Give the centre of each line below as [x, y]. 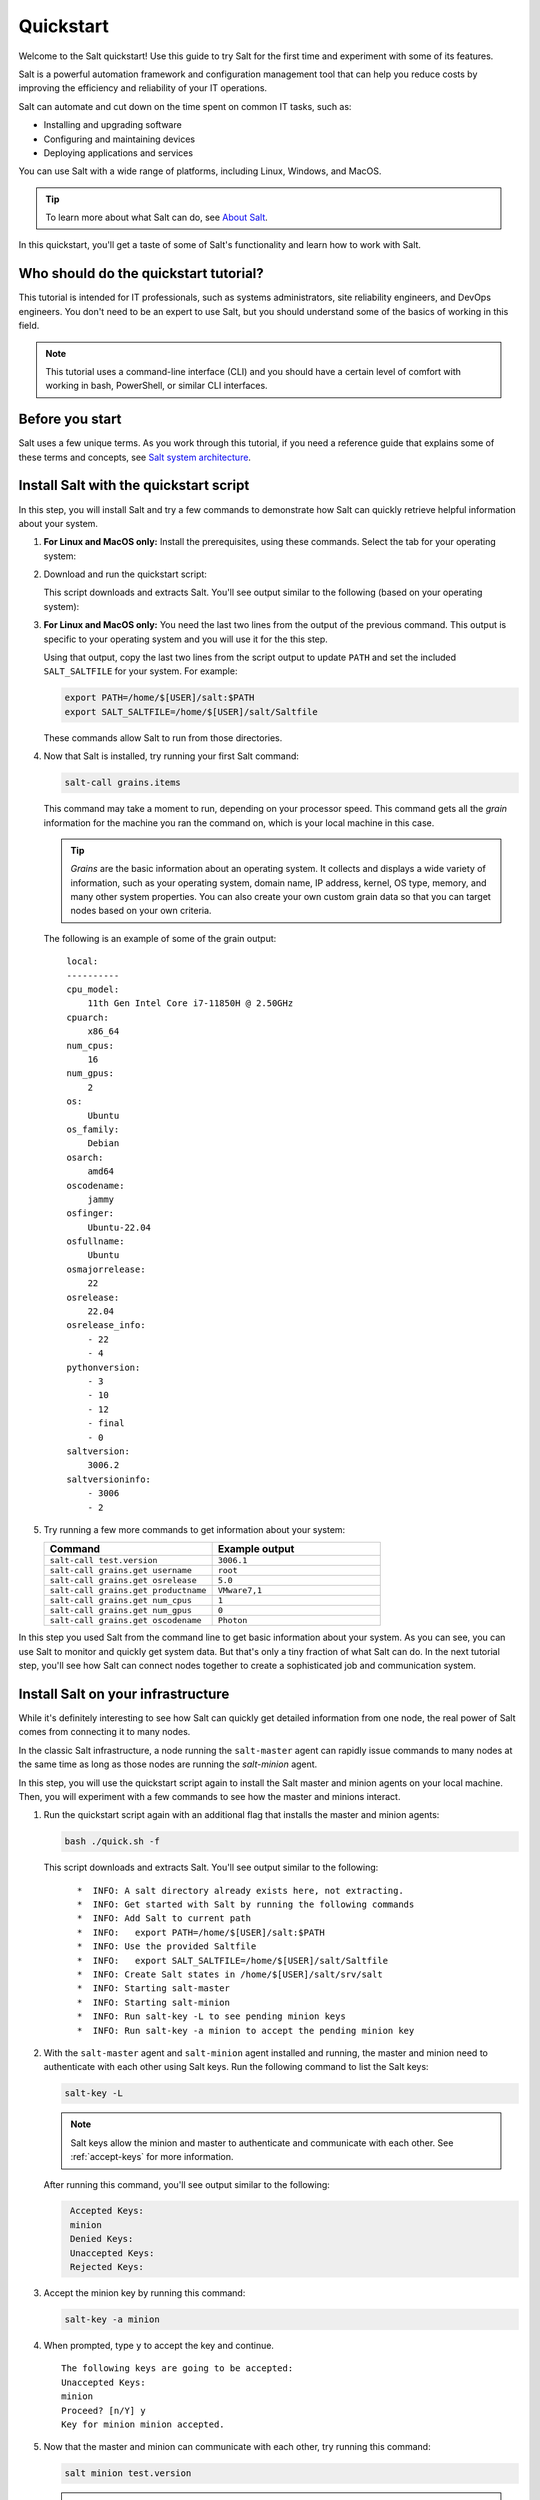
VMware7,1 [240, 1590]
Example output [256, 1549]
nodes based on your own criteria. [141, 911]
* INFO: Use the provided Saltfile [166, 1946]
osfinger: [90, 1213]
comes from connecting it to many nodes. [104, 1732]
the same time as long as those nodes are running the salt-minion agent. [168, 1764]
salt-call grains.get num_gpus [120, 1610]
